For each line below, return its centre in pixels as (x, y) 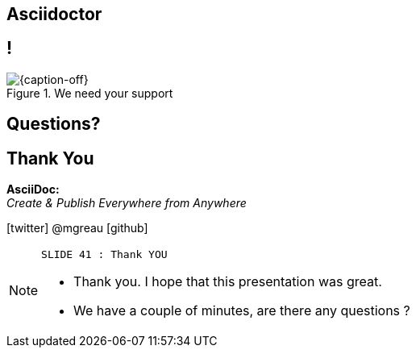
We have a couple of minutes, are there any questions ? (242, 311)
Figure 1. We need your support (90, 93)
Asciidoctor (54, 14)
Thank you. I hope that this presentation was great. (228, 282)
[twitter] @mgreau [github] (77, 228)
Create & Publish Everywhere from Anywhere (127, 203)
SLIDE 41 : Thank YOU (104, 255)
